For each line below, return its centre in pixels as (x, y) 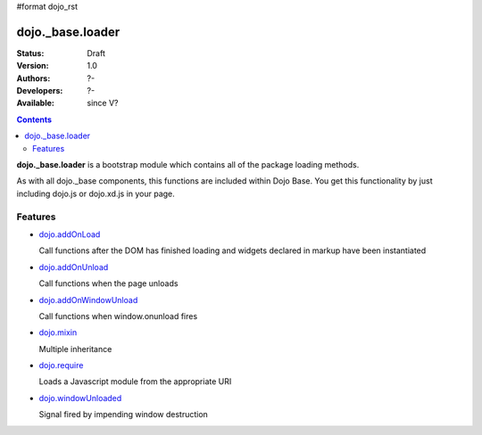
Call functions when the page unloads (108, 283)
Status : (30, 53)
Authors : (33, 78)
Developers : (40, 91)
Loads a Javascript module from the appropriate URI (135, 382)
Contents (34, 119)
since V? (103, 103)
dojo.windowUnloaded (80, 398)
